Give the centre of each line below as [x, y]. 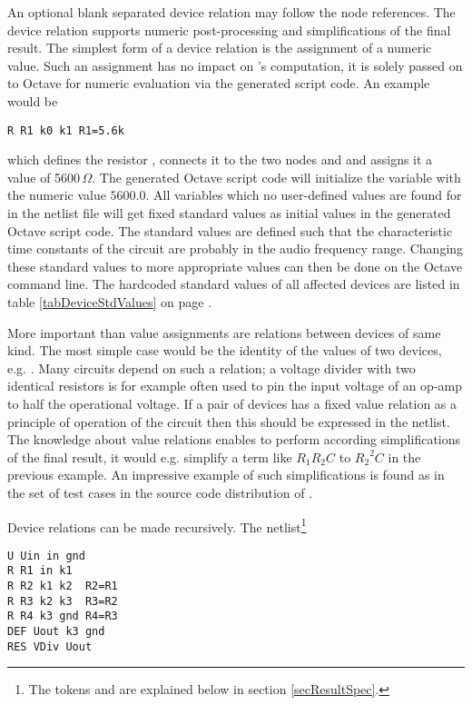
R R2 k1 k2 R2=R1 [63, 586]
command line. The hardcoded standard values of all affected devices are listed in [234, 284]
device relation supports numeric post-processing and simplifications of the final [229, 30]
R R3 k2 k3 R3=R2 [63, 601]
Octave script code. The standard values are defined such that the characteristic [230, 230]
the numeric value [57, 195]
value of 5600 [44, 177]
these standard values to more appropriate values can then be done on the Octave [235, 266]
